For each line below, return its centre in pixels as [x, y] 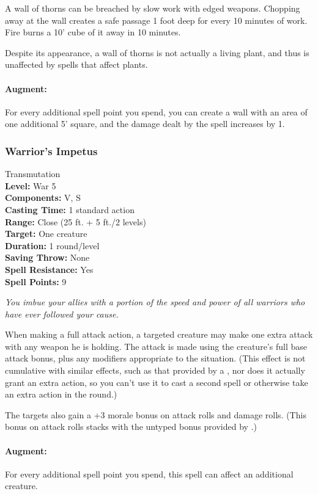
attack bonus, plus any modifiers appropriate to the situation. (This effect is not [155, 358]
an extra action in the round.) [61, 394]
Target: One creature [46, 234]
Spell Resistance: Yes [49, 269]
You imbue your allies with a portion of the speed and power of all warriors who [155, 302]
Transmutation [33, 174]
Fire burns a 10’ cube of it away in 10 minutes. [93, 32]
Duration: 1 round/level [52, 245]
